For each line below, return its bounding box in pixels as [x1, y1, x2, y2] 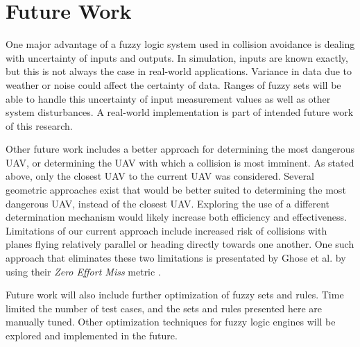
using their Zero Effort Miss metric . [6, 264, 161, 278]
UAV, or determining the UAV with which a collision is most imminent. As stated [6, 155, 354, 169]
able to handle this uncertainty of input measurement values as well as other [6, 91, 331, 105]
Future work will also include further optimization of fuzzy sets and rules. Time [6, 287, 344, 302]
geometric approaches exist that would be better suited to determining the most [6, 183, 346, 197]
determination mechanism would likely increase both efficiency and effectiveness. [6, 210, 347, 224]
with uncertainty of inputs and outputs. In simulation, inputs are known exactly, [6, 50, 348, 65]
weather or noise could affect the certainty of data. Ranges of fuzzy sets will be [6, 77, 341, 92]
